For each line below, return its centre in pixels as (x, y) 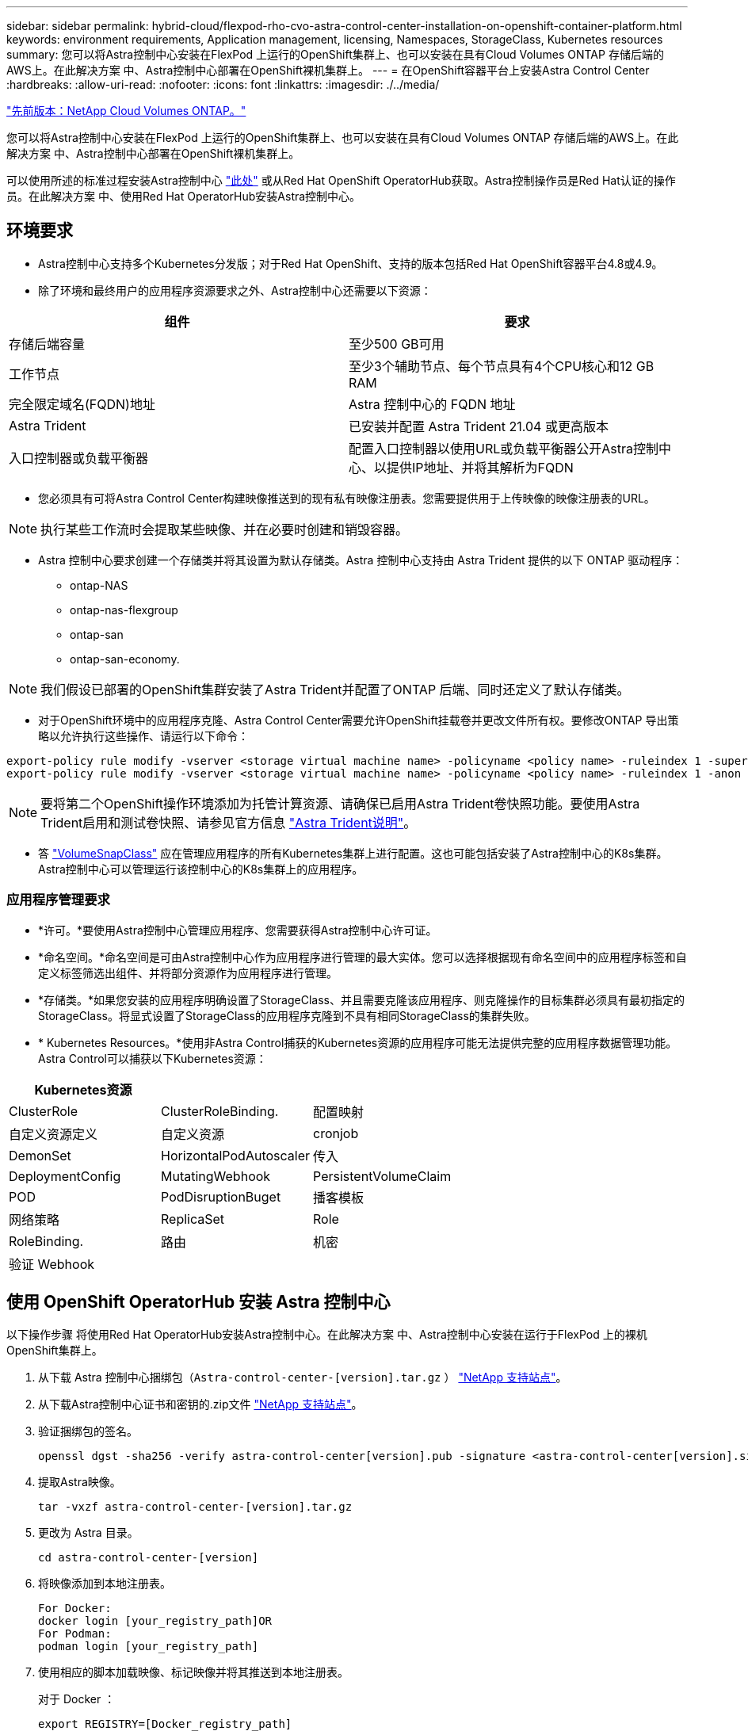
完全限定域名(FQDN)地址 (82, 404)
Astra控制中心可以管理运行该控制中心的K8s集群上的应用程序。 (201, 869)
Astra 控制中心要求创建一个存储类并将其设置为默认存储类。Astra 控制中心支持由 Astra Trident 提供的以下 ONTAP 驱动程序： (361, 560)
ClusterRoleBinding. (220, 1111)
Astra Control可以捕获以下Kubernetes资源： (153, 1058)
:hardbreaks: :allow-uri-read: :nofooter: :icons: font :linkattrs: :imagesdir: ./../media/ (223, 84)
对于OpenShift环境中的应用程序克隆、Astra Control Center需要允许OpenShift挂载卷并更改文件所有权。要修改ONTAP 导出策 (359, 720)
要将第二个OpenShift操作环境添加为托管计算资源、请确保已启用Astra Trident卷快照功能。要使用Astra (340, 803)
